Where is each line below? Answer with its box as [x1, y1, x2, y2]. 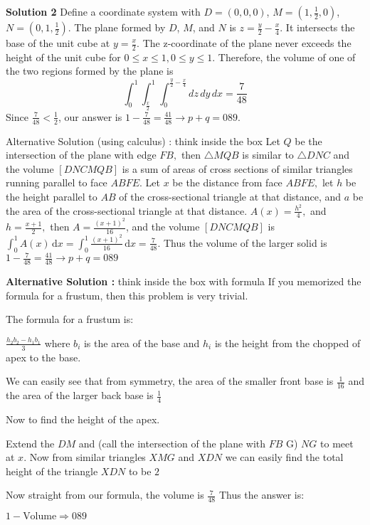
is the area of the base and [83, 335, 200, 350]
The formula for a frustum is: [6, 312, 134, 327]
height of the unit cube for [6, 49, 121, 64]
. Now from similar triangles [23, 450, 146, 465]
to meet [320, 435, 354, 450]
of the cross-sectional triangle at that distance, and [119, 189, 342, 203]
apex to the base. [6, 349, 81, 364]
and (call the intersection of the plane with [78, 435, 266, 450]
